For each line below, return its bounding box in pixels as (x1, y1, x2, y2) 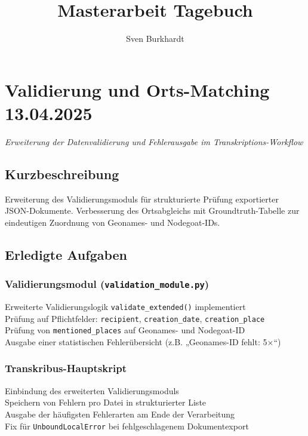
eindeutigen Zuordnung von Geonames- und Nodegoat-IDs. (5, 216, 220, 228)
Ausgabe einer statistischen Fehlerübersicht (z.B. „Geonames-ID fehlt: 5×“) (5, 335, 281, 348)
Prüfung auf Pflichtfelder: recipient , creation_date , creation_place (5, 312, 265, 324)
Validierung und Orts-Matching (5, 77, 270, 102)
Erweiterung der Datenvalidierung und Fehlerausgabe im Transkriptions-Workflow (5, 135, 303, 148)
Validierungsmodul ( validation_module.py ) (5, 277, 210, 291)
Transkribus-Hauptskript (5, 361, 127, 376)
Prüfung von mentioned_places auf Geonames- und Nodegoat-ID (5, 324, 245, 336)
